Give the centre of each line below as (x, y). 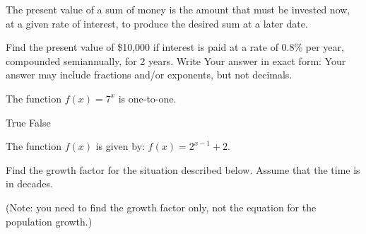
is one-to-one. (147, 98)
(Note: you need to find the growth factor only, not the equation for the (161, 207)
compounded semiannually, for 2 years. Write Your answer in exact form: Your (176, 60)
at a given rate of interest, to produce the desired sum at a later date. (157, 23)
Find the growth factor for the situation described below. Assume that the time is (183, 169)
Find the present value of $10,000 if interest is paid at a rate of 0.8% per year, (175, 47)
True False (28, 122)
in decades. (29, 183)
